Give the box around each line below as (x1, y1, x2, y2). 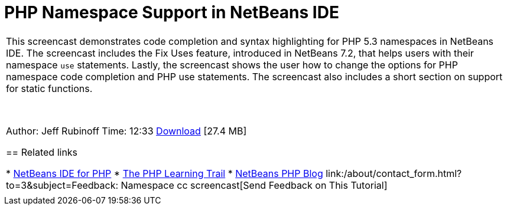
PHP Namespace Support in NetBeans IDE (4, 2, 339, 22)
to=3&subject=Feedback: (6, 179, 119, 191)
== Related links (6, 146, 78, 158)
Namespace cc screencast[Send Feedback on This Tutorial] (121, 179, 388, 191)
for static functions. (6, 82, 93, 94)
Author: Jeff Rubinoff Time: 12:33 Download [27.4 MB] (6, 124, 247, 137)
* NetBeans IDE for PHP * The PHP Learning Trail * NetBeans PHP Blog (6, 167, 323, 179)
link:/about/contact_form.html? (326, 167, 462, 179)
